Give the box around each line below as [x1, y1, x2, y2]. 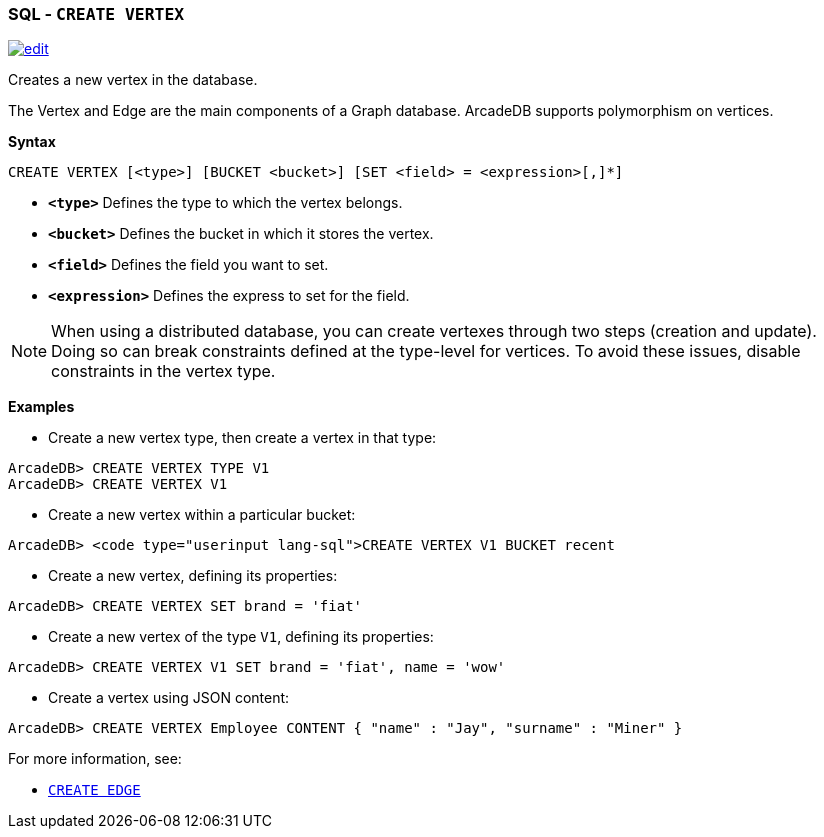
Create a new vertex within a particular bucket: [48, 506, 356, 524]
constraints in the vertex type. [51, 361, 276, 382]
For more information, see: [8, 750, 182, 768]
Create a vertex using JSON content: [48, 689, 290, 707]
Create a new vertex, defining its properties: [48, 567, 338, 585]
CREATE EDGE [48, 782, 141, 799]
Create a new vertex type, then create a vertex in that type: [48, 429, 437, 447]
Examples [8, 398, 75, 416]
